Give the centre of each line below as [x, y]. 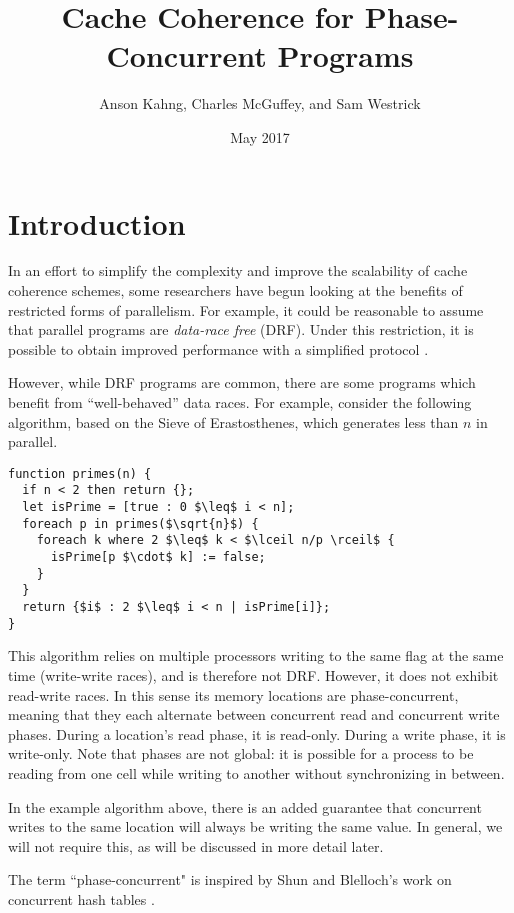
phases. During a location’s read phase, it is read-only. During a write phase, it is [257, 733]
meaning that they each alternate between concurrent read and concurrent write [254, 714]
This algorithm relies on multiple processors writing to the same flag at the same [256, 655]
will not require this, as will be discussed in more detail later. [196, 845]
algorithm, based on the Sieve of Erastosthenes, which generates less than [233, 421]
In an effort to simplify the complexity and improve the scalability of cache [238, 270]
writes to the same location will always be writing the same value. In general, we [255, 826]
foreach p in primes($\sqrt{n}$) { [140, 523]
